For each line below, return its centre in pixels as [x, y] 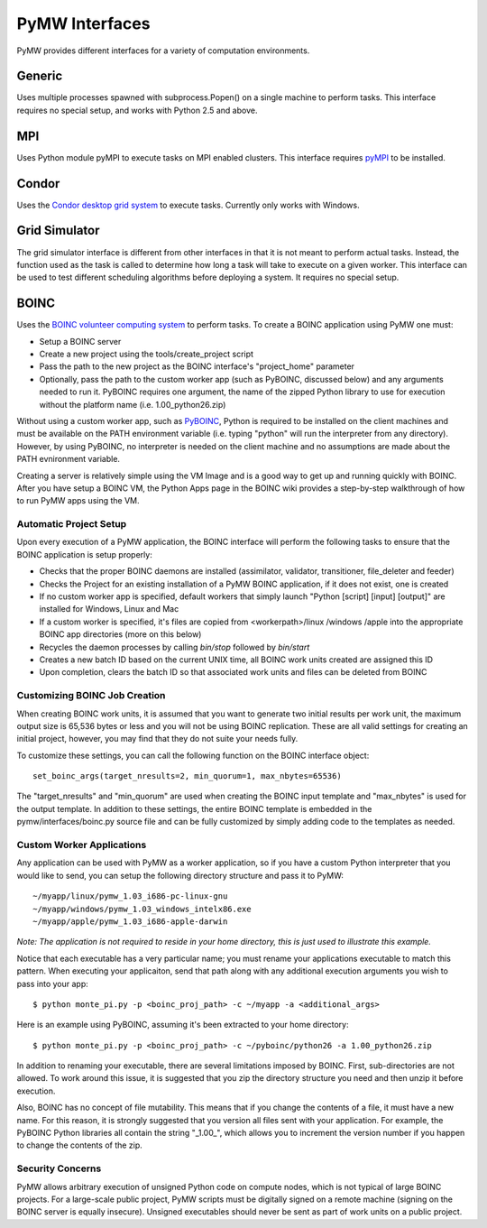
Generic [40, 76]
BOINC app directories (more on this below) [120, 634]
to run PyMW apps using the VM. [78, 501]
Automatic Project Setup [72, 524]
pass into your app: [53, 983]
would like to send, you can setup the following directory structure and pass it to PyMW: [180, 875]
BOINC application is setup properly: [84, 554]
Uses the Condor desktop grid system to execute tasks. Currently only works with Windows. [188, 205]
